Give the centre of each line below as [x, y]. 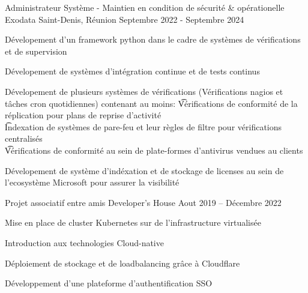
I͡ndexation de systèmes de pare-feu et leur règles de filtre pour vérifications [143, 126]
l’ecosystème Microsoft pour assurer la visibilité [92, 182]
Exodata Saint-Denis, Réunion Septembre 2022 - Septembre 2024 [125, 19]
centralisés [24, 138]
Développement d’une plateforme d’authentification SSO [109, 283]
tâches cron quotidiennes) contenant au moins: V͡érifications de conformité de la [151, 103]
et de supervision [36, 51]
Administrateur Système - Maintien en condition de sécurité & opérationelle [145, 7]
